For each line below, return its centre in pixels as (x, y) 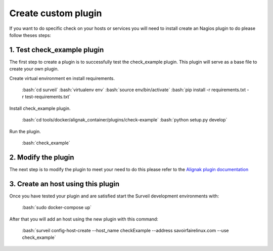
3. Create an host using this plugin (64, 184)
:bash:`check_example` (46, 143)
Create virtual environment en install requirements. (62, 78)
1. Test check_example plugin (57, 50)
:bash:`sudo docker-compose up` (57, 207)
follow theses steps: (30, 35)
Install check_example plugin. (40, 108)
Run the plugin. (25, 131)
